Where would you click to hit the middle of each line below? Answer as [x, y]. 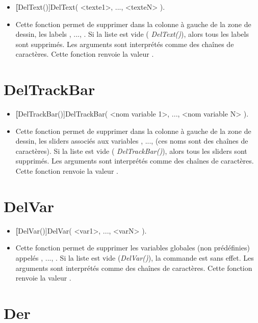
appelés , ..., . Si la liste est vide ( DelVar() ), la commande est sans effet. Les [135, 257]
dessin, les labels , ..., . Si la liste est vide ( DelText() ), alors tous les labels [132, 34]
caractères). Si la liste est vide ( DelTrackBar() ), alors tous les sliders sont [131, 151]
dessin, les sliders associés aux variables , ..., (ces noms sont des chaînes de [132, 141]
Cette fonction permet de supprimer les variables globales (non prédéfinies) [133, 248]
